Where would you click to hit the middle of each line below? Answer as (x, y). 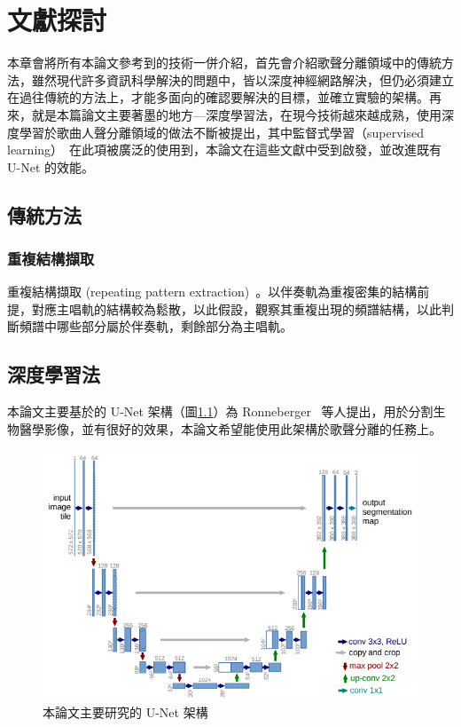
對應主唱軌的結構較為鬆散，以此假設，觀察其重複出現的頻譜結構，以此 (236, 308)
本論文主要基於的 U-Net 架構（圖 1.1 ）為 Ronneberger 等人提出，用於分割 (220, 411)
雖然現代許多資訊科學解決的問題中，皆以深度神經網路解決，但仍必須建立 (242, 79)
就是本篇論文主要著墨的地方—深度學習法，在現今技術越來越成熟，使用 (236, 114)
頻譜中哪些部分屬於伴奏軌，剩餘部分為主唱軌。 (156, 326)
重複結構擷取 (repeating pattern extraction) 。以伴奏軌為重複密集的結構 (212, 292)
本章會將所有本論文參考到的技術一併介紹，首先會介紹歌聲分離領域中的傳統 (224, 63)
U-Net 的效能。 (51, 166)
